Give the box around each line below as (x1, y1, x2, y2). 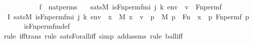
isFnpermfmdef (24, 21, 70, 31)
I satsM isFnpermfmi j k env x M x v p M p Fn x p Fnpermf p (7, 11, 249, 21)
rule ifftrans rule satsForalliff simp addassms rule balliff (4, 30, 183, 41)
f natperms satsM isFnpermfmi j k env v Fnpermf (39, 1, 222, 11)
